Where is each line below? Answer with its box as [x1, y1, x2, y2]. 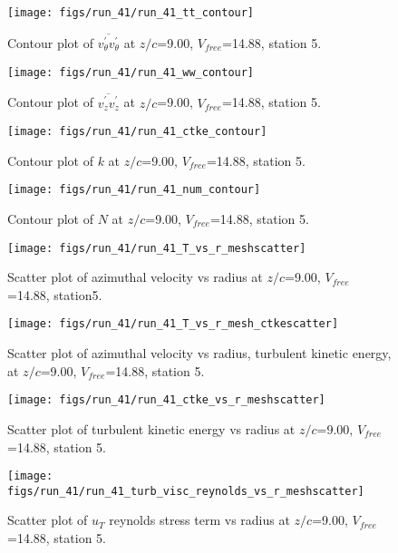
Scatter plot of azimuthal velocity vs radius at [7, 267, 263, 286]
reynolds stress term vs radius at [109, 510, 290, 529]
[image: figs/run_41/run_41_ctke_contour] [7, 125, 267, 139]
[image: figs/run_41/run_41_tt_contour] [7, 6, 255, 19]
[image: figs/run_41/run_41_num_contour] [7, 183, 261, 197]
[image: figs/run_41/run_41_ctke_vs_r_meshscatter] [7, 393, 325, 407]
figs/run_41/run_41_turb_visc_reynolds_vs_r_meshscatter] [7, 484, 364, 498]
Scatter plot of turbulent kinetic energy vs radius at [7, 419, 296, 438]
